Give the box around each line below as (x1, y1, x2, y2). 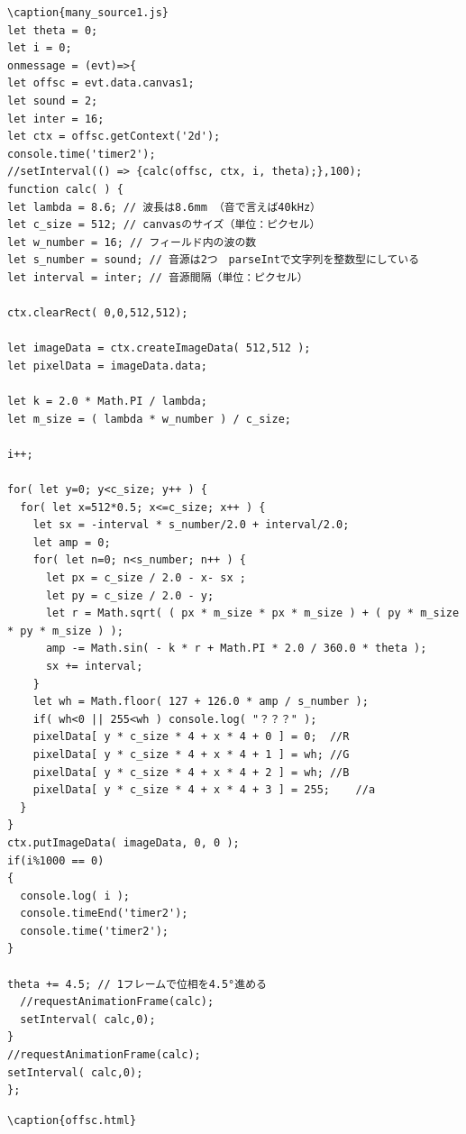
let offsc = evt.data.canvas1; (7, 77, 195, 90)
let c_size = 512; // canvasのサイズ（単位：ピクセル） (7, 218, 321, 232)
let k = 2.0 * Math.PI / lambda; (7, 395, 207, 408)
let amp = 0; (32, 535, 111, 549)
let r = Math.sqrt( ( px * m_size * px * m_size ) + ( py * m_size (45, 607, 460, 620)
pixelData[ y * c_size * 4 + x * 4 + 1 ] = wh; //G (32, 747, 350, 761)
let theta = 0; (7, 23, 98, 37)
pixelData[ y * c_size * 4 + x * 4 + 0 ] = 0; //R (32, 730, 350, 744)
